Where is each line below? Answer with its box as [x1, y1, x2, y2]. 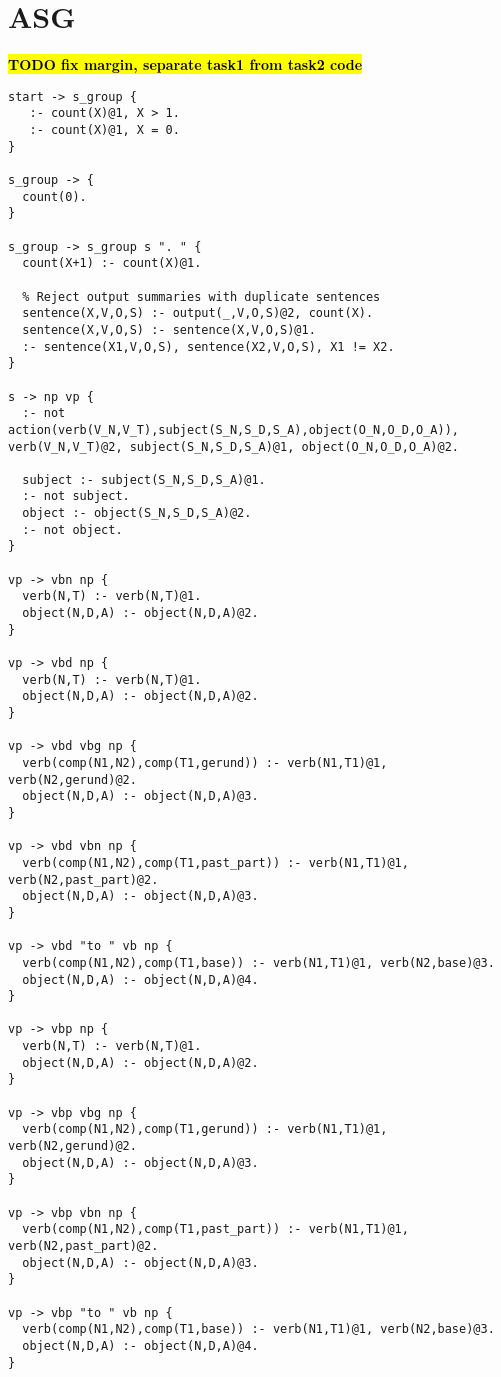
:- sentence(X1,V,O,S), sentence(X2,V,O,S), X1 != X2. [22, 339, 395, 354]
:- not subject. [22, 489, 130, 504]
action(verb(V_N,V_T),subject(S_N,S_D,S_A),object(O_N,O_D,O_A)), [8, 422, 460, 437]
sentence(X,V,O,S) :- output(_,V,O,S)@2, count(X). [22, 306, 374, 321]
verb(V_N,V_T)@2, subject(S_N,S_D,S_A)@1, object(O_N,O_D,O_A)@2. [8, 439, 460, 454]
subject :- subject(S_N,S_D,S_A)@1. [22, 472, 266, 487]
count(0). [22, 189, 87, 204]
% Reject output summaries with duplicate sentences [22, 289, 381, 304]
